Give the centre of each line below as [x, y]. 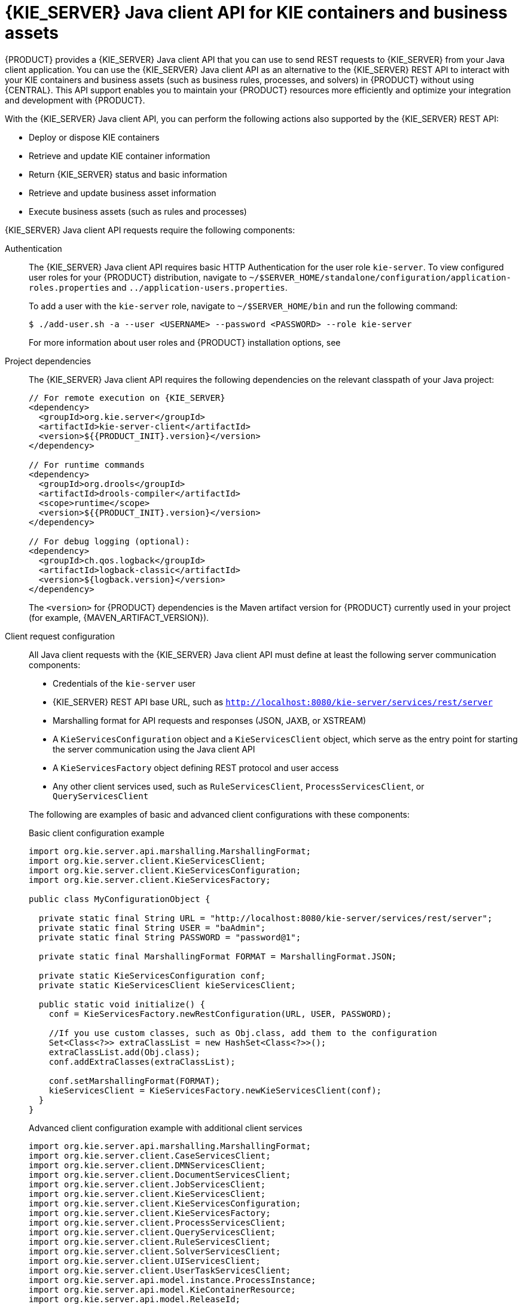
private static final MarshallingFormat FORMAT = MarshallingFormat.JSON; [218, 956]
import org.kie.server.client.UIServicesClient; [145, 1261]
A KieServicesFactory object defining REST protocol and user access [196, 767]
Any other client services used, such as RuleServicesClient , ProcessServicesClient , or [239, 786]
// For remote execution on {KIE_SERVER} [127, 397]
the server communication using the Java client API [154, 749]
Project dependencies [48, 361]
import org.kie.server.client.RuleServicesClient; [150, 1241]
